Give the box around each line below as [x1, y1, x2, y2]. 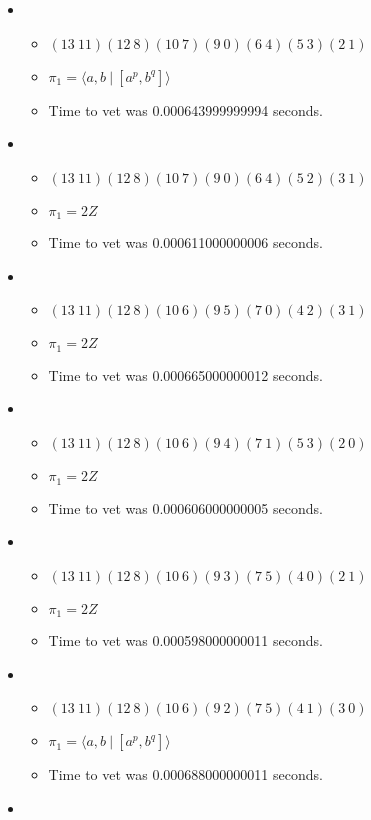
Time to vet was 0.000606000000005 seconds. [48, 497, 323, 518]
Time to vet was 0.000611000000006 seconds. [48, 232, 323, 253]
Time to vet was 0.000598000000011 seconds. [48, 630, 323, 651]
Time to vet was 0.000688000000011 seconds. [48, 764, 323, 785]
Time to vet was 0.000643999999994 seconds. [48, 99, 323, 120]
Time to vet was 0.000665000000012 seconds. [48, 364, 323, 385]
